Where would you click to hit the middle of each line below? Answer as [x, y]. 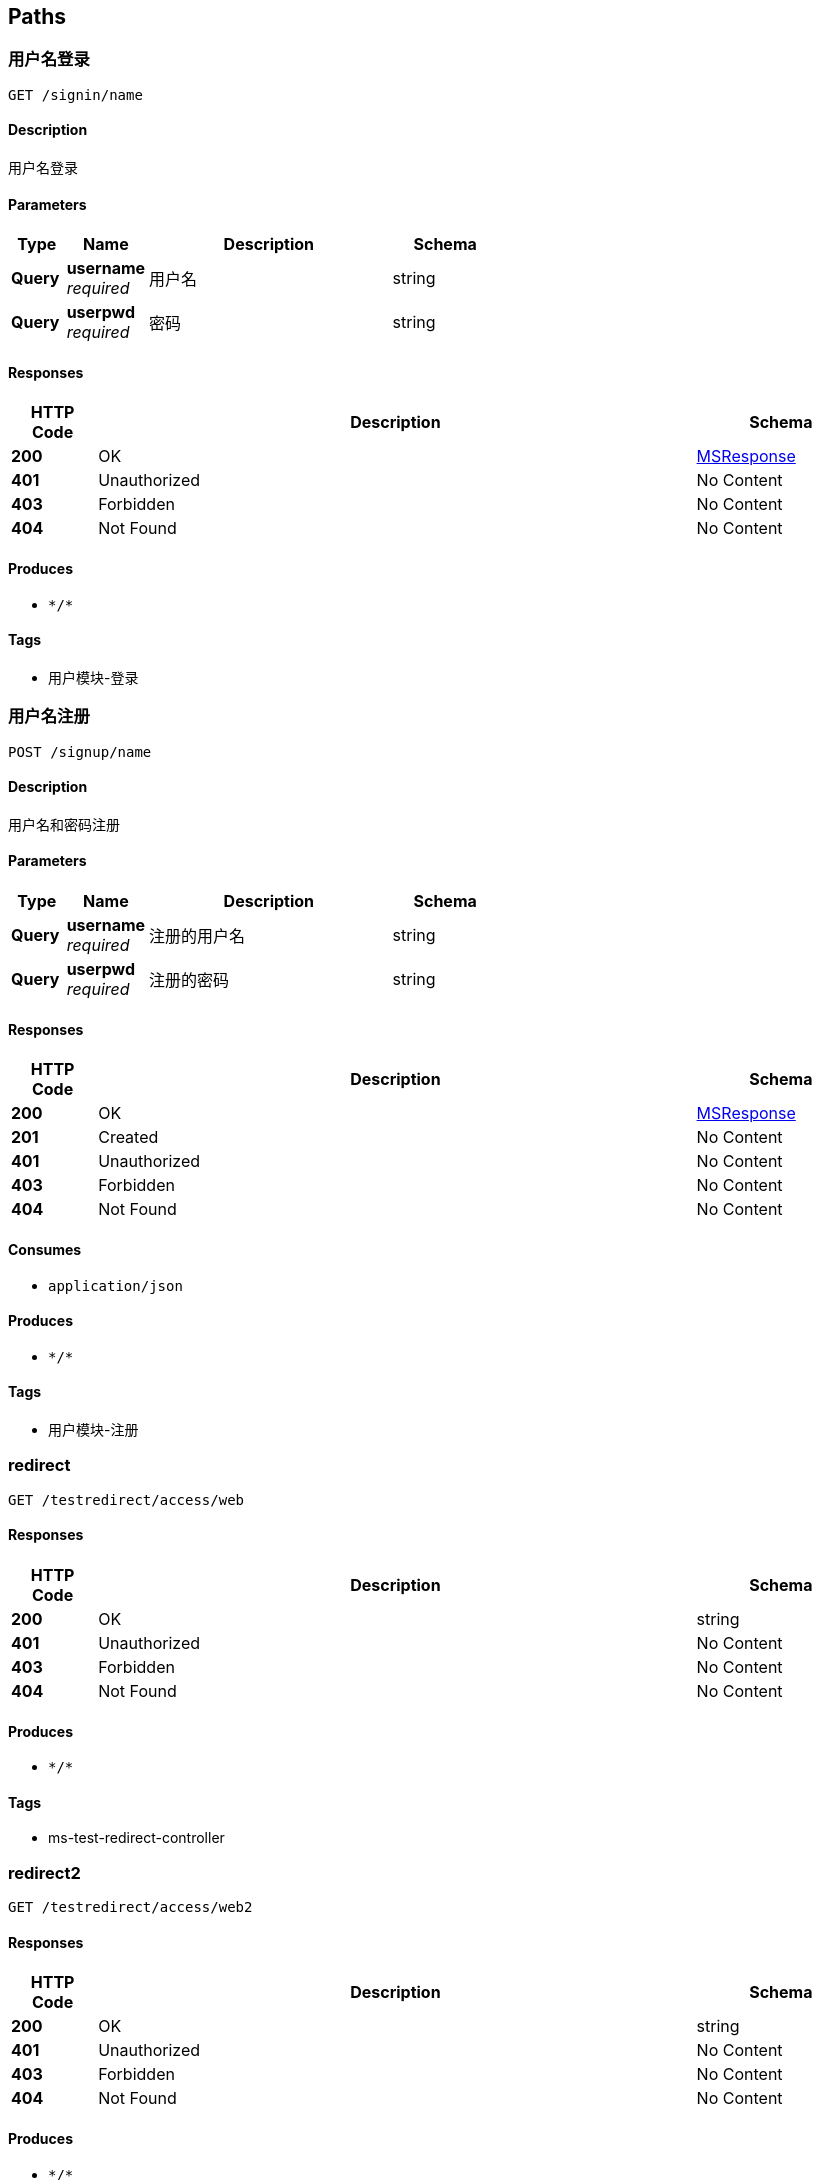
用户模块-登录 [93, 677]
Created [128, 1137]
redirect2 [44, 1872]
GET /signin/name [75, 94]
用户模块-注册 [93, 1429]
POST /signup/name [80, 751]
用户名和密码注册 [64, 824]
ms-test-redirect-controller [136, 1838]
